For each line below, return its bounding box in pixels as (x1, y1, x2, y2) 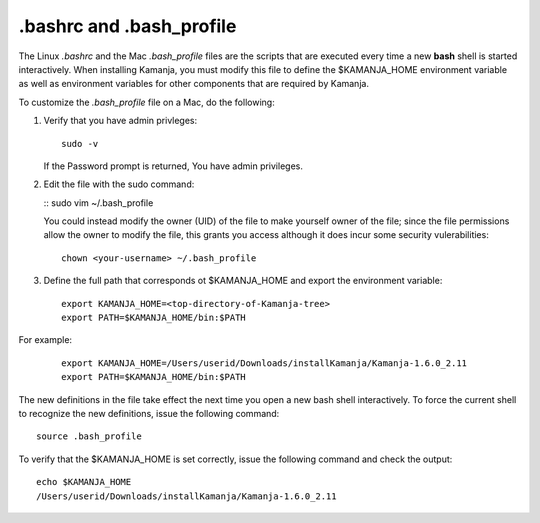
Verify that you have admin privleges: (43, 115, 198, 127)
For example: (18, 334, 73, 346)
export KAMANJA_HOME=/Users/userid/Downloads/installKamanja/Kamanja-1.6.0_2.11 (61, 357, 468, 369)
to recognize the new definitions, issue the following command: (18, 407, 280, 419)
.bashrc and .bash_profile (18, 15, 237, 37)
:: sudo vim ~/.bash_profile (43, 196, 154, 209)
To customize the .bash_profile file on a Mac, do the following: (18, 96, 275, 108)
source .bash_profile (36, 431, 142, 442)
